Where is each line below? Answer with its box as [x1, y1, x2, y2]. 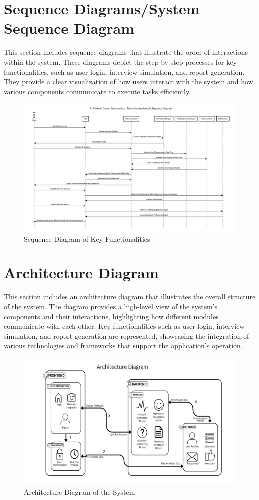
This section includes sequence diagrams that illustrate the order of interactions [4, 47, 248, 57]
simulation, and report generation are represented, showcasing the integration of [4, 330, 249, 341]
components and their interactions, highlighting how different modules [4, 311, 219, 321]
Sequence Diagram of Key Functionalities [24, 233, 150, 244]
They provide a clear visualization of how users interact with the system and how [4, 76, 253, 87]
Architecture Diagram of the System [24, 486, 135, 497]
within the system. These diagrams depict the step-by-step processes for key [4, 56, 237, 67]
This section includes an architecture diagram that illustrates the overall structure [4, 291, 256, 302]
